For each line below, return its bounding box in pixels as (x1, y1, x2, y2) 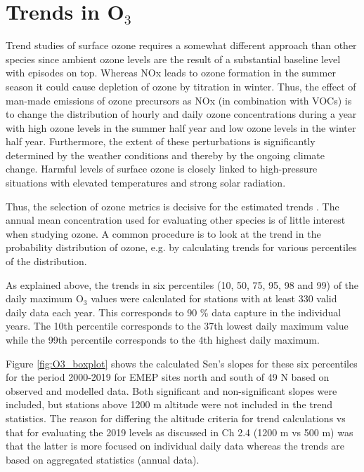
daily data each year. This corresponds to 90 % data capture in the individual (6, 304, 342, 319)
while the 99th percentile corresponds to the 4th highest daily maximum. (6, 332, 320, 346)
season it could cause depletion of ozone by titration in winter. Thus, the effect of (6, 79, 356, 93)
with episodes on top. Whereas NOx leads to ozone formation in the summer (6, 65, 336, 80)
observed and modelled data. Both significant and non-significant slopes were (6, 383, 337, 398)
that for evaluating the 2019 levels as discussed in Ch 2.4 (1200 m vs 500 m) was (6, 424, 353, 439)
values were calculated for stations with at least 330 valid (91, 291, 337, 306)
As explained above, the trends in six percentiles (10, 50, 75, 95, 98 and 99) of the (6, 277, 359, 292)
